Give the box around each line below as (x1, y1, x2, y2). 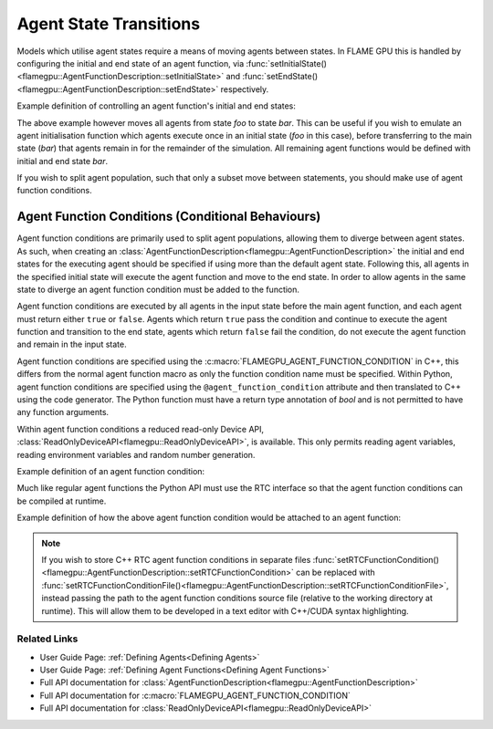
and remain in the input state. (16, 338, 127, 350)
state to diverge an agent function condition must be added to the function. (16, 284, 300, 295)
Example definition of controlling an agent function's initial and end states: (16, 100, 297, 111)
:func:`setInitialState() (246, 57, 328, 68)
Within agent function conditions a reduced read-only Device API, (16, 423, 265, 434)
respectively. (220, 83, 269, 95)
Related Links (16, 632, 79, 645)
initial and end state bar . (16, 155, 109, 166)
